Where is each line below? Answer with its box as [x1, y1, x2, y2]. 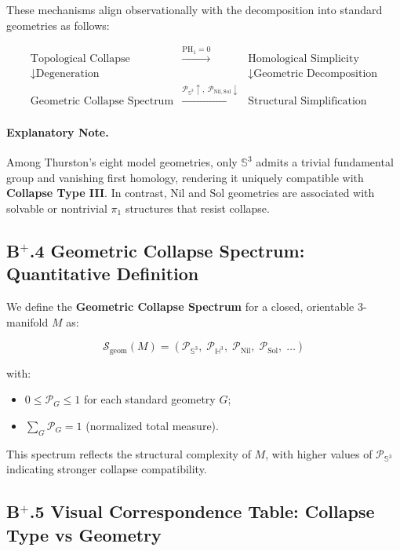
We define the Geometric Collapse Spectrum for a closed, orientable [6, 298, 355, 315]
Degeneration [35, 68, 100, 80]
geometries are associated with [227, 184, 375, 201]
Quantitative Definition [6, 261, 199, 286]
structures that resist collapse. [125, 199, 270, 216]
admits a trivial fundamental [256, 154, 394, 170]
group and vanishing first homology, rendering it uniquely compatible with [6, 169, 364, 185]
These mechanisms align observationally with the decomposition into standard [6, 2, 383, 17]
